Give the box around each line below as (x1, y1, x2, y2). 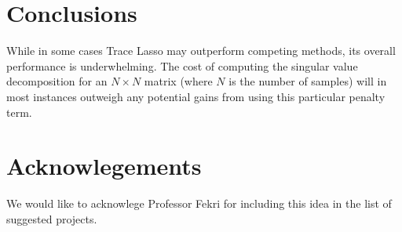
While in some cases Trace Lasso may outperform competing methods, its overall (6, 42, 396, 59)
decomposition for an (6, 73, 108, 89)
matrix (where (144, 73, 213, 89)
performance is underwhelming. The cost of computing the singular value (6, 57, 358, 74)
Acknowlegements (6, 150, 202, 182)
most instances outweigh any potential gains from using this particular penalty (6, 88, 386, 104)
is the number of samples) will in (228, 73, 387, 89)
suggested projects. (6, 210, 97, 227)
